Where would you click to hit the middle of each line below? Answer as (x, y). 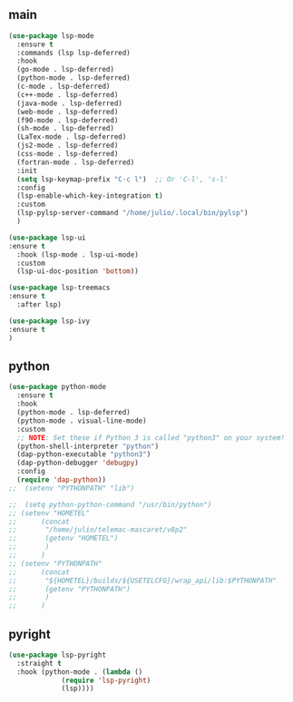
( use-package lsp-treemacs (59, 288)
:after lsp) (39, 305)
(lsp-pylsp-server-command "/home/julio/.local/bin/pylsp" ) (132, 213)
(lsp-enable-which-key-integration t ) (90, 196)
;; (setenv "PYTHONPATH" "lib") (72, 488)
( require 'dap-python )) (61, 480)
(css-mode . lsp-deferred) (68, 154)
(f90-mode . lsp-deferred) (68, 120)
